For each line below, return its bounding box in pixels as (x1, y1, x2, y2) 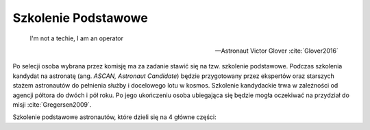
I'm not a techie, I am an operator (29, 34, 123, 42)
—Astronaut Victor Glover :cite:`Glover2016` (214, 47, 338, 55)
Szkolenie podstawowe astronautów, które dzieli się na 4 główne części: (12, 113, 217, 121)
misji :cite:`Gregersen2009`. (12, 100, 92, 109)
